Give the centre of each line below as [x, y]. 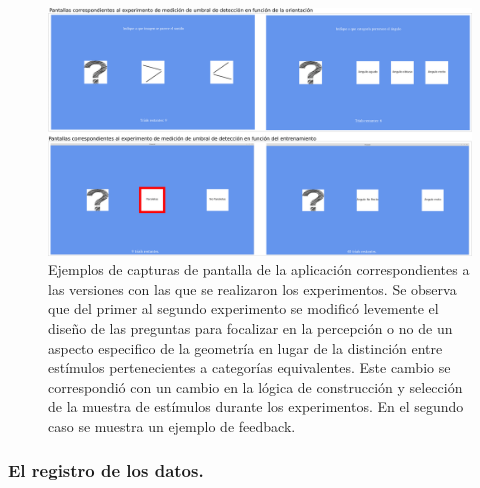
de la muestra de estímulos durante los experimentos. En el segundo [256, 406]
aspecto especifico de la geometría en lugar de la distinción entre [245, 347]
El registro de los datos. [106, 470]
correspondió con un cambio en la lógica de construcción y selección [255, 386]
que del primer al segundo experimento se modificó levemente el [243, 308]
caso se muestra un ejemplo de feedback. [172, 425]
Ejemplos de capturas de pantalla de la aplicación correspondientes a [259, 269]
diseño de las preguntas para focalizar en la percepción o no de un [250, 327]
